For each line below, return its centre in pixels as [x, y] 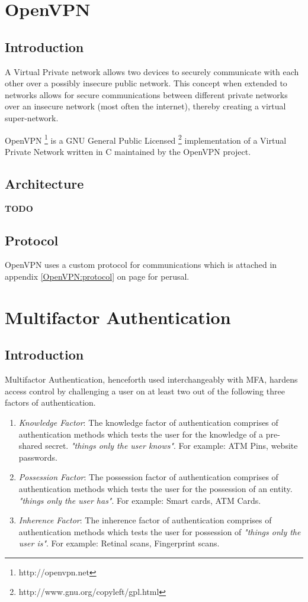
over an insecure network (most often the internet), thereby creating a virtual [145, 106]
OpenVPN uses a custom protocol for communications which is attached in [141, 265]
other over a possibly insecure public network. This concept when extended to [146, 83]
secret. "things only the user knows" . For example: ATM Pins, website [171, 446]
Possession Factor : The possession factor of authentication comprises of [148, 477]
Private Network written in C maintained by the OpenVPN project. [128, 151]
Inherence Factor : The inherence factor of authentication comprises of [145, 520]
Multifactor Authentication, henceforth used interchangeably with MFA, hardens [151, 379]
